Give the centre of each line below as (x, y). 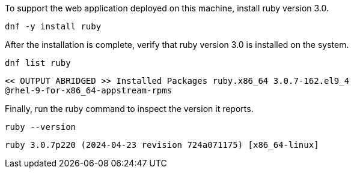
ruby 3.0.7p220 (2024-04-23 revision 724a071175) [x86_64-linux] (162, 145)
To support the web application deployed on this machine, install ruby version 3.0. (167, 8)
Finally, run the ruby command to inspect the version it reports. (129, 109)
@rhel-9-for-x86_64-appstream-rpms (89, 90)
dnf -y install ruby (53, 26)
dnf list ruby (38, 63)
